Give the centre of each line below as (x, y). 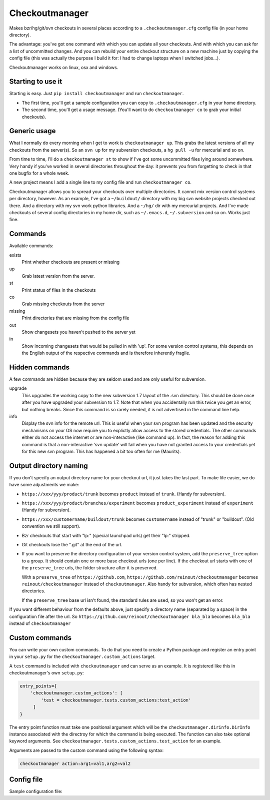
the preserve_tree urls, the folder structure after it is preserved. (90, 568)
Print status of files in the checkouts (59, 290)
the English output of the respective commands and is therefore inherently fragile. (106, 353)
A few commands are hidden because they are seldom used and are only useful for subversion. (107, 379)
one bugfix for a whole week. (39, 173)
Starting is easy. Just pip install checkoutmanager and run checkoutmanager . (96, 94)
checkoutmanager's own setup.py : (47, 672)
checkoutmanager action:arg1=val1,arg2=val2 (75, 763)
